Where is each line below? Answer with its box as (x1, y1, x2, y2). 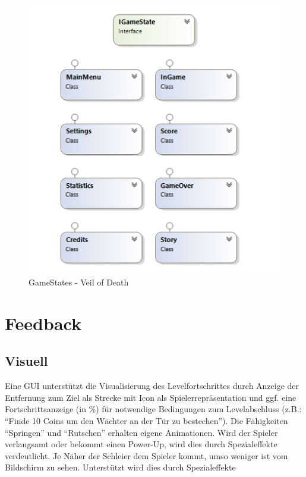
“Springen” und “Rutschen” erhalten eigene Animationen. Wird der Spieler (5, 426, 278, 438)
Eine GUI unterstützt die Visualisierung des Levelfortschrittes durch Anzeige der (5, 379, 299, 392)
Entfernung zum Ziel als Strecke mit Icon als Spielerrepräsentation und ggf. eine (5, 391, 296, 403)
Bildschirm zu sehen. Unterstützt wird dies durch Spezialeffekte (5, 461, 236, 473)
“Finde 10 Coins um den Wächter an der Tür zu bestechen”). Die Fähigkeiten (5, 415, 288, 427)
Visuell (5, 352, 48, 370)
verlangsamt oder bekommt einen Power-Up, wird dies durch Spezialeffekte (5, 438, 277, 450)
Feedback (5, 310, 81, 335)
